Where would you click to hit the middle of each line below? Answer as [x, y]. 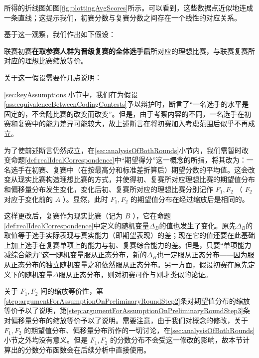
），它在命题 [151, 216]
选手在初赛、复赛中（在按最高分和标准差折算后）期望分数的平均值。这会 [129, 169]
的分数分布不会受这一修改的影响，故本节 [176, 340]
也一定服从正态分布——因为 [202, 255]
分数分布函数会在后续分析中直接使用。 [87, 349]
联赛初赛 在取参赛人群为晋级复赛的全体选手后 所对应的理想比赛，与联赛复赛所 [129, 51]
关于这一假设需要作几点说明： [53, 77]
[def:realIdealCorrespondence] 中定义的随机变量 [77, 225]
